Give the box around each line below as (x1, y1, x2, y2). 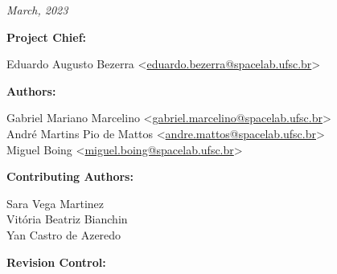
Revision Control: (6, 253, 106, 270)
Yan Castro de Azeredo (6, 226, 121, 243)
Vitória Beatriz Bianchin (6, 211, 128, 227)
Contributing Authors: (6, 168, 134, 185)
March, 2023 (6, 2, 68, 18)
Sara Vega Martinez (6, 194, 105, 211)
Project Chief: (6, 28, 87, 45)
